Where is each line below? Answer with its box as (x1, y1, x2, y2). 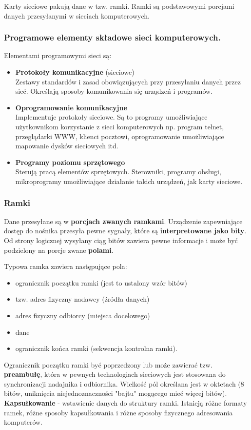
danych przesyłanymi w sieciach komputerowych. (4, 10, 150, 20)
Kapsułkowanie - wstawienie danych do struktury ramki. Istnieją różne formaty (4, 398, 247, 408)
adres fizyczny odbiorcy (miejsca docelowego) (15, 310, 150, 320)
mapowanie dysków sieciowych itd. (15, 141, 118, 151)
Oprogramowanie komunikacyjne (15, 102, 127, 112)
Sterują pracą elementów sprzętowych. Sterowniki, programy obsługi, (15, 166, 221, 177)
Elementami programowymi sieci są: (4, 50, 112, 61)
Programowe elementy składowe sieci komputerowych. (4, 31, 221, 43)
